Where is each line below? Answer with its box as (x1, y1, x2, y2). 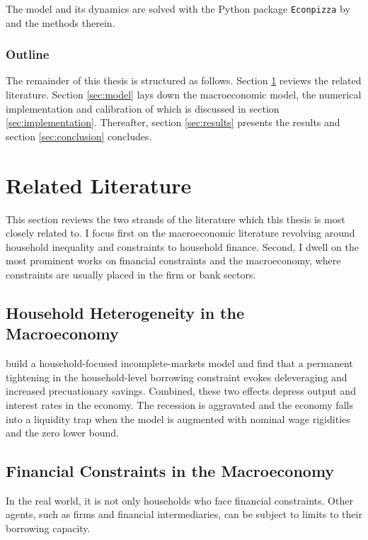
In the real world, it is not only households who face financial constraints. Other (6, 493, 353, 507)
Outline (6, 45, 50, 63)
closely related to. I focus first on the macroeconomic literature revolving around (6, 225, 355, 240)
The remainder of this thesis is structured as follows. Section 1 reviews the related (6, 73, 362, 88)
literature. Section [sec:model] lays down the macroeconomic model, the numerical (6, 87, 362, 102)
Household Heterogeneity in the (6, 301, 244, 323)
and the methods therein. (6, 15, 115, 30)
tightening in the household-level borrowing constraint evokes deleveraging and (6, 369, 347, 384)
